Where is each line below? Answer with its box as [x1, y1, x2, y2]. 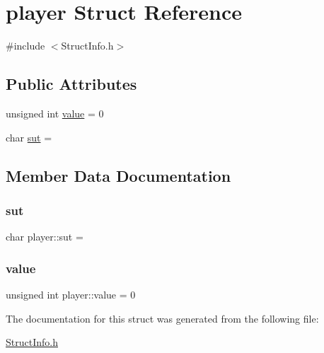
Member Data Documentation [6, 164, 231, 186]
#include [6, 38, 45, 53]
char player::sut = [6, 229, 83, 244]
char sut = [6, 129, 52, 144]
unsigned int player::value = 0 [6, 287, 136, 301]
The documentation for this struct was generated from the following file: [6, 311, 319, 325]
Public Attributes [6, 73, 137, 95]
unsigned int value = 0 [6, 105, 104, 120]
